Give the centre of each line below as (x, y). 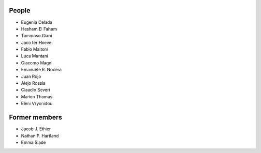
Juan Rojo (31, 76)
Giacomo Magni (37, 62)
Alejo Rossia (33, 83)
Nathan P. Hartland (40, 136)
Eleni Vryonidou (37, 104)
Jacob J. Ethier (36, 129)
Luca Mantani (35, 56)
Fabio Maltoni (35, 49)
